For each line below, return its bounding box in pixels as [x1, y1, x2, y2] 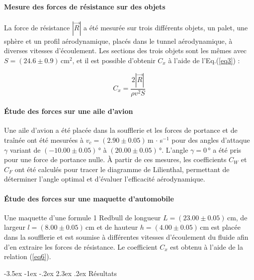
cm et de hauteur [85, 222, 138, 232]
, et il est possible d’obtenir [72, 55, 156, 65]
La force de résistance [4, 22, 70, 32]
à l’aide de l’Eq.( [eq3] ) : [168, 55, 240, 65]
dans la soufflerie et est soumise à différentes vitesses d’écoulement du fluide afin [4, 231, 249, 242]
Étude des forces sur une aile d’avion [4, 106, 133, 116]
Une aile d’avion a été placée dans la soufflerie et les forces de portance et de [4, 125, 238, 135]
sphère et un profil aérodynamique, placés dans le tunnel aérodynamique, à [4, 35, 233, 46]
